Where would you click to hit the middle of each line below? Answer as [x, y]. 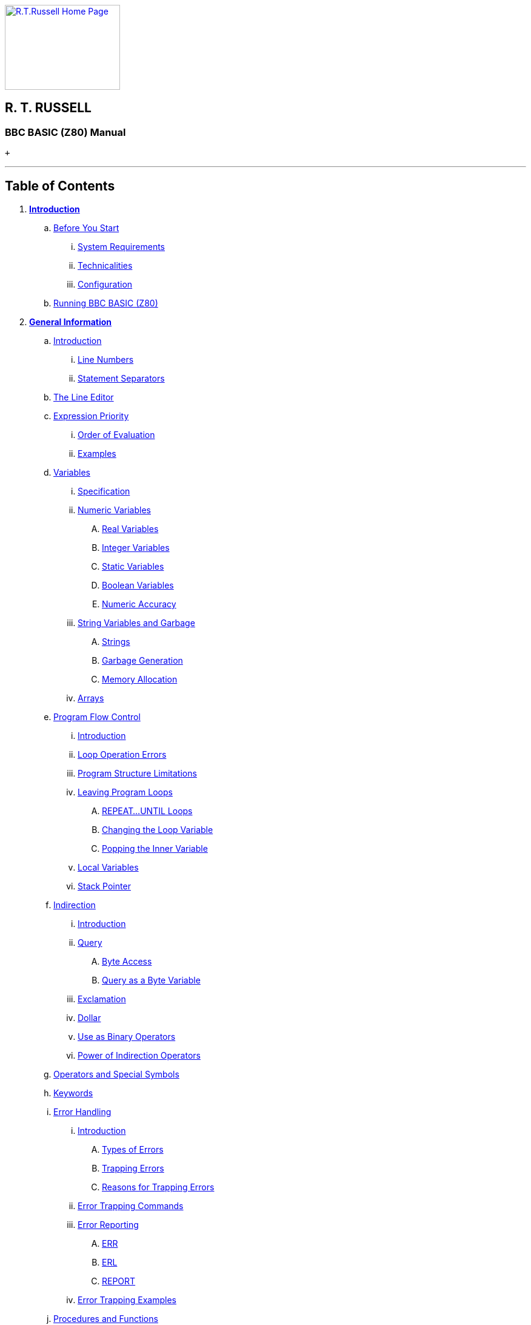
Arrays [91, 698]
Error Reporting [108, 1225]
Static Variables [133, 567]
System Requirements [121, 247]
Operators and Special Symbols [116, 1074]
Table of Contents [60, 186]
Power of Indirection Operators [139, 1056]
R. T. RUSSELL [48, 108]
